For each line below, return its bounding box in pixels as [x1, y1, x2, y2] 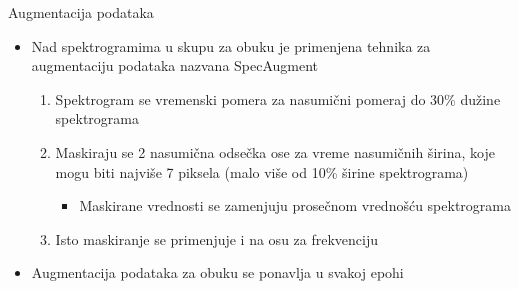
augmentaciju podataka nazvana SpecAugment [31, 55, 319, 76]
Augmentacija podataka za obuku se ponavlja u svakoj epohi [31, 262, 404, 283]
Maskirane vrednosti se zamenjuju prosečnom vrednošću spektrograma [79, 195, 511, 216]
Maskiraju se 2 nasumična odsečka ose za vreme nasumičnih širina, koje [55, 141, 495, 162]
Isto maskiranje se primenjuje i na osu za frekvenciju [55, 228, 379, 249]
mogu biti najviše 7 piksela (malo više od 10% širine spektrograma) [55, 161, 469, 182]
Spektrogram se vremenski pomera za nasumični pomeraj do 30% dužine [55, 88, 501, 109]
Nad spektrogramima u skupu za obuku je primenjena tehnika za [31, 35, 431, 56]
